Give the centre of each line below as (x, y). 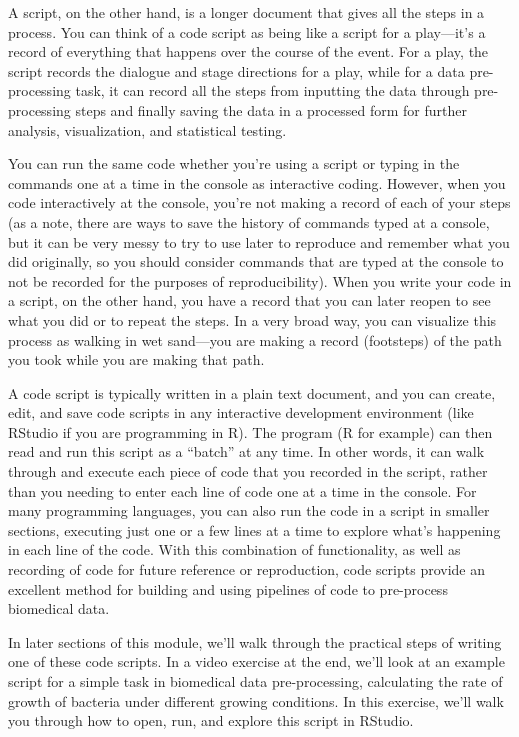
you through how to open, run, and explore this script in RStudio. (211, 720)
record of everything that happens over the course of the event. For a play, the (248, 51)
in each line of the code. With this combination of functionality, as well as (234, 549)
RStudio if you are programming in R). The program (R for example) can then (250, 431)
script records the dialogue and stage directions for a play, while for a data (236, 70)
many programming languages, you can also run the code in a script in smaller (249, 510)
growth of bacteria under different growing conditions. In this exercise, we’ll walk (256, 700)
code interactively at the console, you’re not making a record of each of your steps (259, 202)
